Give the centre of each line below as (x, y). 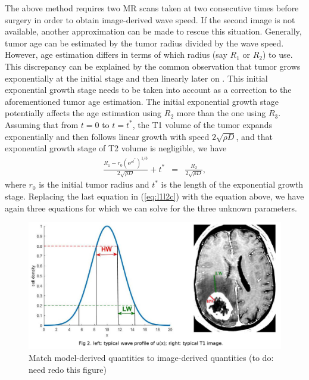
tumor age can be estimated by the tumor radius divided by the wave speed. (144, 43)
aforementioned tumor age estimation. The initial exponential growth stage (142, 101)
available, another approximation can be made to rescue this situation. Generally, (153, 31)
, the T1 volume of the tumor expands (202, 124)
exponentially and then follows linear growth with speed (107, 136)
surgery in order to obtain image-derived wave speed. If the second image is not (150, 19)
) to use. (277, 54)
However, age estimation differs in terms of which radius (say (116, 54)
